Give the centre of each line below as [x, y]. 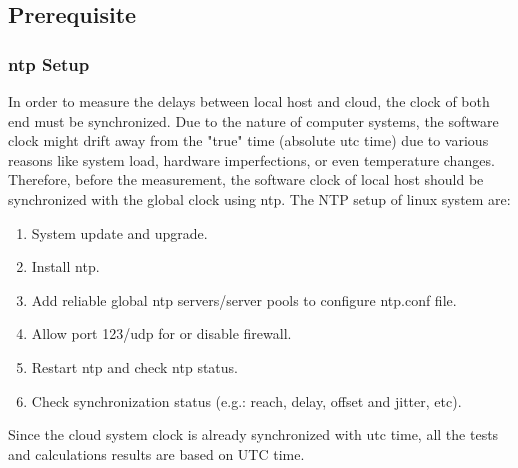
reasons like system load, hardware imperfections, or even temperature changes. [251, 159]
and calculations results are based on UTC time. [156, 453]
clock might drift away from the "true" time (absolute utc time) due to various [248, 140]
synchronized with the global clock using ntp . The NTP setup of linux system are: [259, 198]
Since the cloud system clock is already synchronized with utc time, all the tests [253, 434]
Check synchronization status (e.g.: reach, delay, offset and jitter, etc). [246, 400]
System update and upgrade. [119, 232]
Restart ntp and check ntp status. [134, 366]
